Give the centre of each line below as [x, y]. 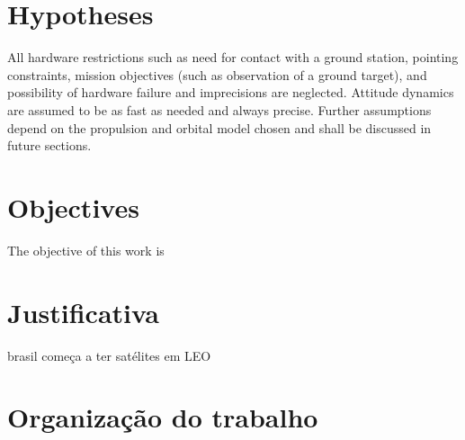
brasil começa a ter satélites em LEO [109, 355]
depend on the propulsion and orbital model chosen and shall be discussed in [219, 127]
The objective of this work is [86, 250]
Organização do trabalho [163, 417]
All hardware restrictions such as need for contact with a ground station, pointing [233, 57]
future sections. [49, 145]
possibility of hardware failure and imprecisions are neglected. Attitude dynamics [231, 92]
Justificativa [83, 312]
